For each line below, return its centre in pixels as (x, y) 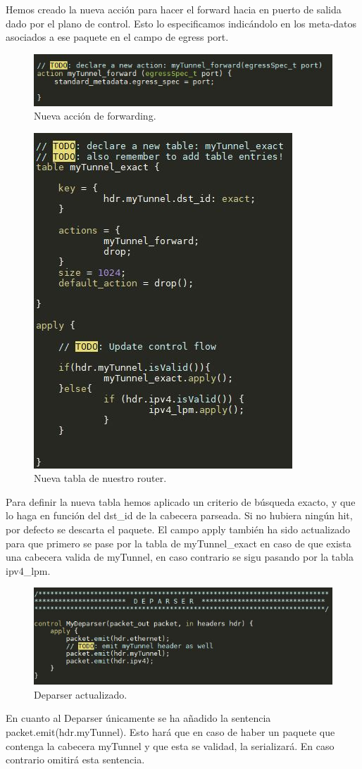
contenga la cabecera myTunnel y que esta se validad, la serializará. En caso (170, 745)
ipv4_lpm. (28, 570)
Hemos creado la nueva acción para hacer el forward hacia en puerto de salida (174, 9)
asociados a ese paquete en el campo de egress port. (117, 37)
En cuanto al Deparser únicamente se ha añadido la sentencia (138, 718)
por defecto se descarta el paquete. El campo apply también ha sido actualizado (178, 529)
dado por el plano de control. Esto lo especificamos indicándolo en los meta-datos (181, 23)
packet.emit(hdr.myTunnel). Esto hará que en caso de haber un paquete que (170, 732)
